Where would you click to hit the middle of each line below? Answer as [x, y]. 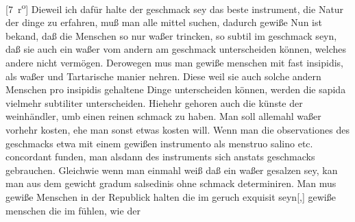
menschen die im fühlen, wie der [73, 210]
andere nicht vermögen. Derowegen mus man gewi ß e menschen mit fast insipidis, [174, 63]
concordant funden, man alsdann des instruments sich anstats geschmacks [160, 157]
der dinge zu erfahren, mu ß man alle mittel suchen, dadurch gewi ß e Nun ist [164, 22]
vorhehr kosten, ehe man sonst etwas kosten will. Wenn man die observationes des [177, 129]
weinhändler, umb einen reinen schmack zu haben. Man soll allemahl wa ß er [163, 116]
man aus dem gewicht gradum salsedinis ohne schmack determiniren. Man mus [171, 183]
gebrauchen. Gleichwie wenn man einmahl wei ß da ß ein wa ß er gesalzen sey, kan [172, 170]
